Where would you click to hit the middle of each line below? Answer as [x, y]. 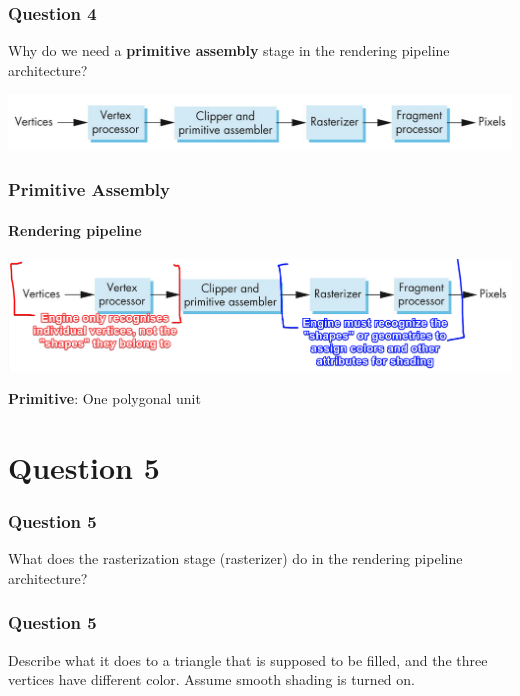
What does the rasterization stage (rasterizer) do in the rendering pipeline [235, 558]
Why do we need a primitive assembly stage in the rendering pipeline [229, 50]
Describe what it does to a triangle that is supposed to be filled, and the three [248, 659]
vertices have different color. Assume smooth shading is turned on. [211, 679]
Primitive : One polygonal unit [104, 398]
